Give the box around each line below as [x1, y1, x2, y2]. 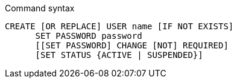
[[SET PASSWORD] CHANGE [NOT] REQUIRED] [35, 41, 229, 50]
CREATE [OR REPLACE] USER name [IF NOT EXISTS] [5, 21, 234, 31]
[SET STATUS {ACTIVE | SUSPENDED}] [35, 50, 203, 60]
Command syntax [5, 3, 75, 13]
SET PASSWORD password [35, 31, 142, 41]
